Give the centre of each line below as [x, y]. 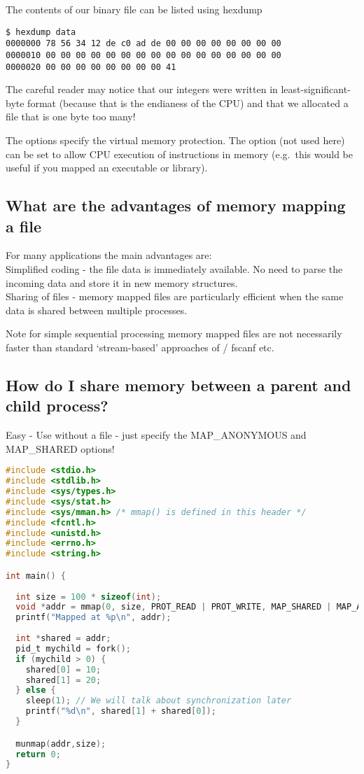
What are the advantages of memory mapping [176, 205]
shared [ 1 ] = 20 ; [63, 680]
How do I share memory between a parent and [178, 385]
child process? [57, 406]
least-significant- [316, 89]
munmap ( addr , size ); [61, 744]
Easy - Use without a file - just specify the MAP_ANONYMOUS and [156, 435]
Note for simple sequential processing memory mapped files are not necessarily [174, 333]
